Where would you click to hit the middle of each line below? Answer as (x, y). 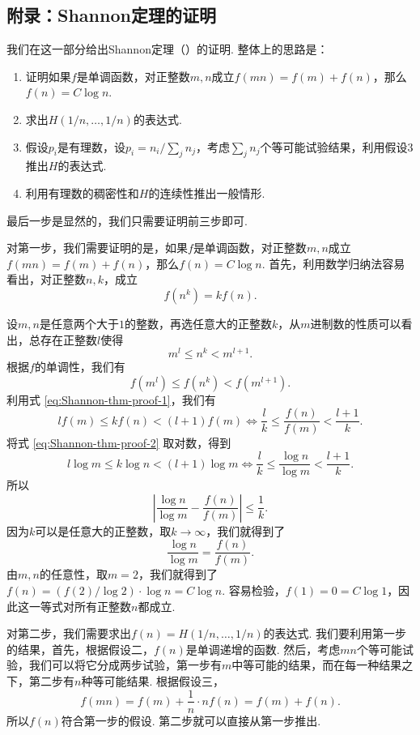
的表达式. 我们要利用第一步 (335, 633)
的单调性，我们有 (80, 367)
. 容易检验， (254, 590)
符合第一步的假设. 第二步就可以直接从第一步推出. (191, 720)
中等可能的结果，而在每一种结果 (317, 665)
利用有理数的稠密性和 (82, 192)
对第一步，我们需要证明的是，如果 (97, 248)
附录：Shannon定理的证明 (111, 15)
